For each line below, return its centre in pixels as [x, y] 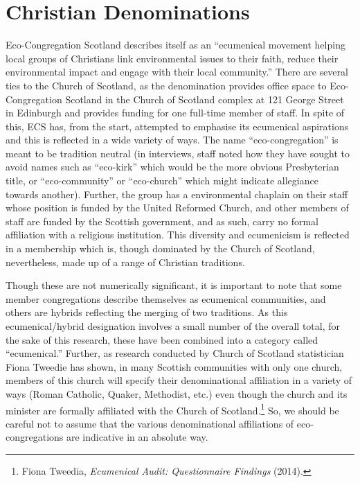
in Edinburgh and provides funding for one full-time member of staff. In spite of [175, 113]
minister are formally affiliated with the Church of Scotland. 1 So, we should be [172, 409]
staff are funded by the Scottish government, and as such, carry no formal [162, 221]
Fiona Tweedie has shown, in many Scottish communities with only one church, [174, 366]
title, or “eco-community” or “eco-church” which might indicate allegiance [162, 181]
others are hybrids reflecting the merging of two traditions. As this [147, 312]
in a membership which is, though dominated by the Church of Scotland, [160, 248]
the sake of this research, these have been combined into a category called [162, 339]
